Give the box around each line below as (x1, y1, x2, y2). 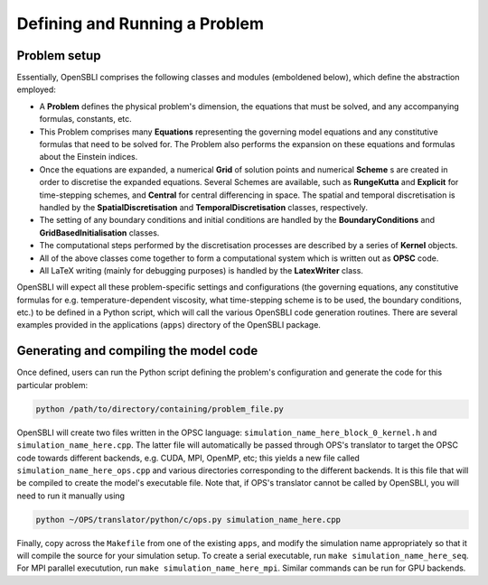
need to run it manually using (16, 490, 126, 501)
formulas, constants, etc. (39, 114, 133, 125)
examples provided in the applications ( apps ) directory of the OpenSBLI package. (16, 320, 321, 330)
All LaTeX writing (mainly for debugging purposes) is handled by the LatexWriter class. (39, 265, 363, 275)
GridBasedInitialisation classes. (39, 227, 160, 238)
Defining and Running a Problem (16, 14, 265, 33)
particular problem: (16, 379, 89, 390)
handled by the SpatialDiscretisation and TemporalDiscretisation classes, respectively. (39, 201, 368, 212)
